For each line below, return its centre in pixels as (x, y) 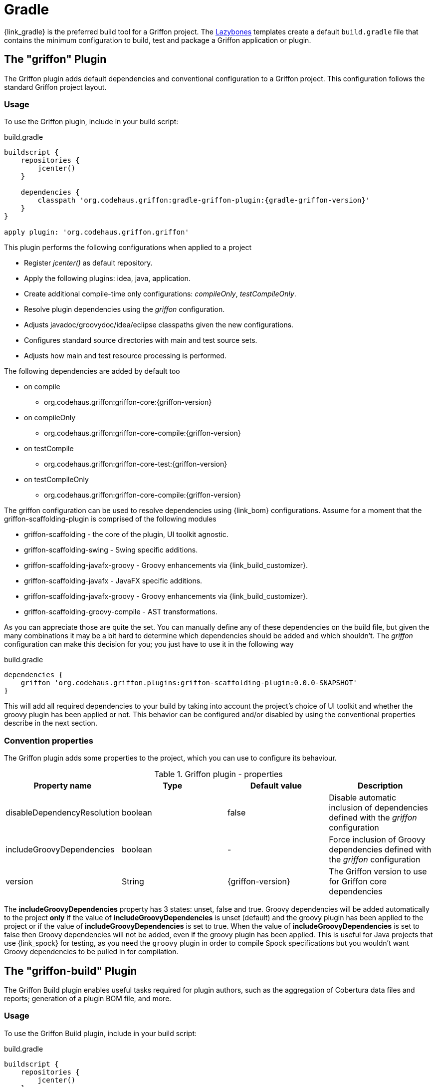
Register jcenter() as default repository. (88, 263)
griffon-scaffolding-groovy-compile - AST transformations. (121, 612)
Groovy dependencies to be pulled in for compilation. (91, 952)
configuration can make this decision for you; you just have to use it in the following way (149, 644)
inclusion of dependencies (379, 808)
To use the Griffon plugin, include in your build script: (91, 122)
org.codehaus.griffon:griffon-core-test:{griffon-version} (136, 464)
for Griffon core (358, 882)
